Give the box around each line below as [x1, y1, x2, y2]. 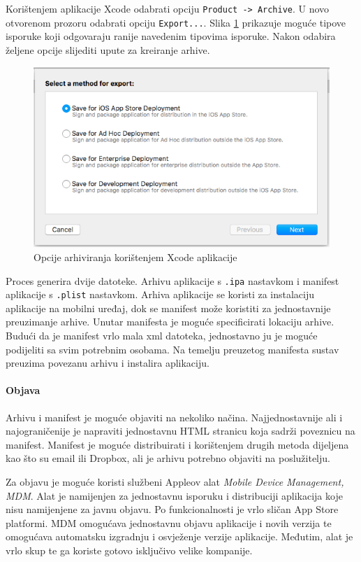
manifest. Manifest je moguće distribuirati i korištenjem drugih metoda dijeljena [6, 437, 349, 451]
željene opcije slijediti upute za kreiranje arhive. [6, 42, 210, 57]
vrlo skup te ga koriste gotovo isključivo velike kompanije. [6, 542, 253, 557]
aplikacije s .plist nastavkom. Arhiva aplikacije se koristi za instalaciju [6, 287, 315, 302]
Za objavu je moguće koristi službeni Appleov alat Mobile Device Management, [6, 475, 344, 489]
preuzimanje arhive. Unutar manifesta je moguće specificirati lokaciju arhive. [6, 314, 334, 329]
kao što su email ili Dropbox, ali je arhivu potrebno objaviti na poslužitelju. [6, 451, 330, 465]
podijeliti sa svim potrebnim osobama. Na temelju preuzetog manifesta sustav [6, 342, 339, 356]
